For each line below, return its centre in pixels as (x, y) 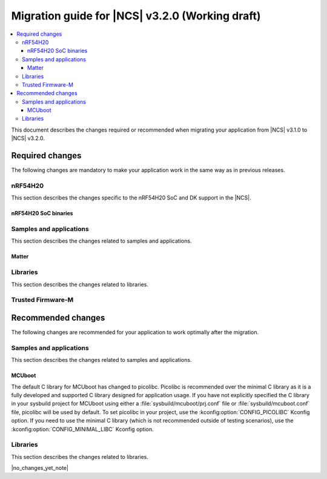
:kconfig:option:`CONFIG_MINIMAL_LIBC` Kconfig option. (82, 429)
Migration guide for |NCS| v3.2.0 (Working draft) (136, 16)
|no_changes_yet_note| (40, 468)
